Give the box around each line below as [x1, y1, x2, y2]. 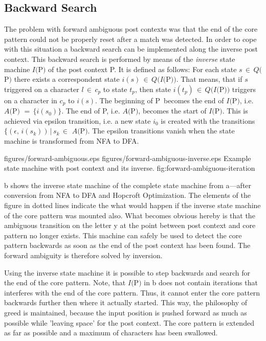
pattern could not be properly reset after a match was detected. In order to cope [4, 33, 257, 44]
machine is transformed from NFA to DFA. [4, 135, 139, 146]
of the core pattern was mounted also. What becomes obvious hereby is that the [4, 210, 255, 220]
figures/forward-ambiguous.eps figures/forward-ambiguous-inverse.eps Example [4, 152, 251, 163]
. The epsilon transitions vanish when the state [87, 125, 235, 136]
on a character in [4, 95, 57, 105]
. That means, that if [176, 74, 242, 84]
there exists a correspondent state [14, 74, 120, 84]
